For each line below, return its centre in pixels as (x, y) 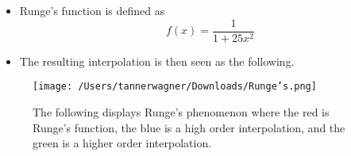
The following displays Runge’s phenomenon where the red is (181, 111)
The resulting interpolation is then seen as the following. (157, 61)
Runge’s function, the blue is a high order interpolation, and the (189, 127)
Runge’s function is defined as (92, 10)
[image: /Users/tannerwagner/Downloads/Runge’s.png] (175, 87)
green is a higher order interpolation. (122, 143)
